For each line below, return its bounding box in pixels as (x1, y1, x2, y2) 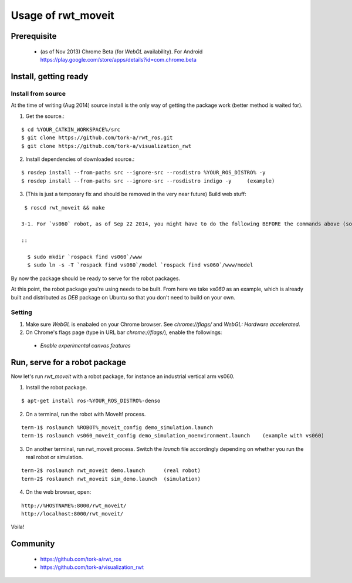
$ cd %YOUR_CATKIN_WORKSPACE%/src (21, 126, 120, 133)
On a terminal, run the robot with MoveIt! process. (25, 410, 146, 417)
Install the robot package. (25, 383, 87, 390)
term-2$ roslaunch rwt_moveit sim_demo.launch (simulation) (21, 476, 201, 482)
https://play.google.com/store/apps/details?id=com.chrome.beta (40, 56, 197, 63)
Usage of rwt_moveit (11, 9, 114, 22)
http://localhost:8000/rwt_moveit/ (21, 511, 124, 517)
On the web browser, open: (25, 488, 92, 496)
